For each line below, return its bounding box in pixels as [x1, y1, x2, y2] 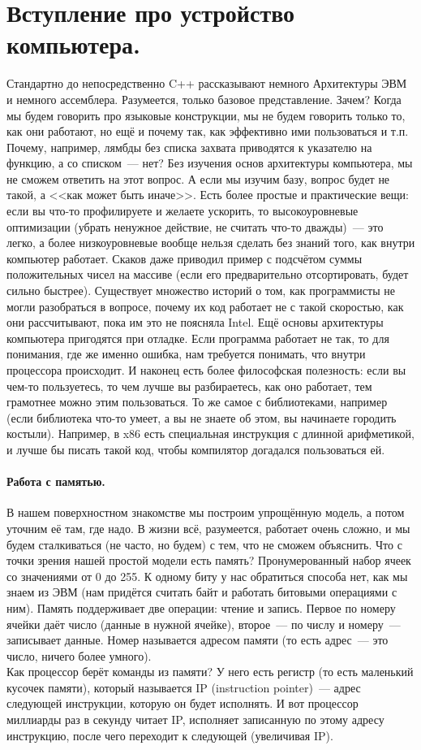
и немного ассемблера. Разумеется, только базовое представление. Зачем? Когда [6, 90, 402, 107]
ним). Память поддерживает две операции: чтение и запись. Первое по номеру [6, 599, 396, 616]
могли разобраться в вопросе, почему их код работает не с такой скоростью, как [6, 297, 404, 314]
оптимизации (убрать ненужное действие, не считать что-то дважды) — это [6, 218, 384, 235]
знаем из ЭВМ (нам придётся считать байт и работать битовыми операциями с [6, 583, 397, 600]
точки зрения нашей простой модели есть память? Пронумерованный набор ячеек [6, 552, 411, 569]
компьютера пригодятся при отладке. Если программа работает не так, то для [6, 329, 389, 346]
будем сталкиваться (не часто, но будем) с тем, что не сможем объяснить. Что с [6, 535, 402, 553]
